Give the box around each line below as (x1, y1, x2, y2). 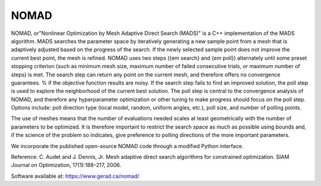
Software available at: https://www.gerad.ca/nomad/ (11, 172, 140, 179)
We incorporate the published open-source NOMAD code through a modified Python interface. (11, 142, 244, 149)
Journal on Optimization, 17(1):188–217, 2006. (11, 162, 121, 169)
